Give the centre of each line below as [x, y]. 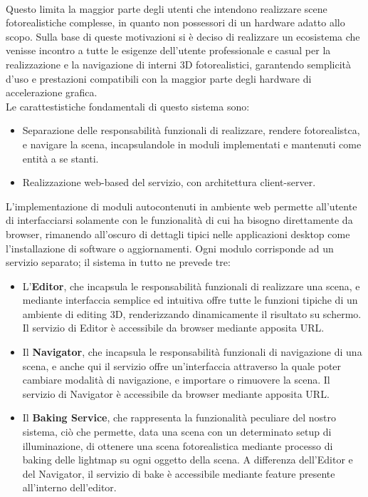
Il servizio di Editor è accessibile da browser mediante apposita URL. [173, 328]
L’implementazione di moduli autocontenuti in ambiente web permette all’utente [182, 206]
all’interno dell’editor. [69, 487]
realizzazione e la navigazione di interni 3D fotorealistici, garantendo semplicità [179, 64]
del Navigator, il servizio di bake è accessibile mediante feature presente [179, 473]
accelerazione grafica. [52, 92]
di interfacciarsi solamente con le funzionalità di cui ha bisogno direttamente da [179, 220]
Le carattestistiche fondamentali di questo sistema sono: [128, 106]
